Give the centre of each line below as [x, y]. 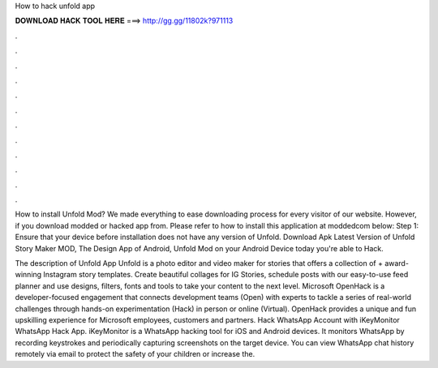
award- [397, 263]
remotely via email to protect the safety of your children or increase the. [135, 354]
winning [28, 275]
